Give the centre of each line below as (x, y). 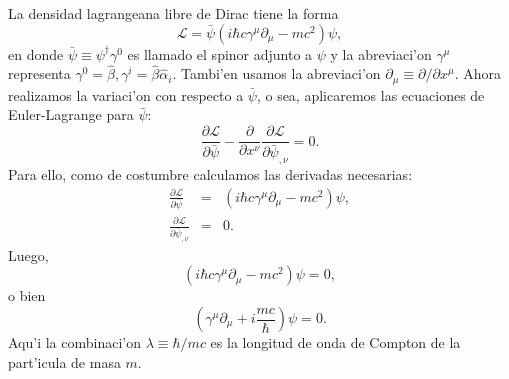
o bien (27, 295)
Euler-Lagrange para (71, 114)
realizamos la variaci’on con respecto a (126, 94)
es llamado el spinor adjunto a (220, 53)
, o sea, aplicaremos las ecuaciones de (370, 94)
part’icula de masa (64, 361)
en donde (36, 53)
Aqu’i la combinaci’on (75, 342)
